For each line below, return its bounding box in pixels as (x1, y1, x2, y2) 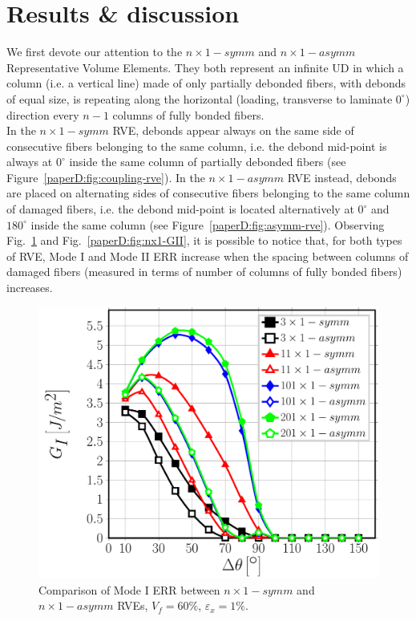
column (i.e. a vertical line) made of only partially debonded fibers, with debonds (6, 75, 406, 91)
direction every (6, 106, 79, 123)
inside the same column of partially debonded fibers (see (69, 153, 346, 170)
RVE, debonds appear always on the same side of (112, 122, 354, 139)
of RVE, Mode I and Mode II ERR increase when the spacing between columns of (6, 247, 409, 264)
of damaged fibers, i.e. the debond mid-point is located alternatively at (6, 201, 354, 217)
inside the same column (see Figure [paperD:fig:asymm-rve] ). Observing (30, 216, 385, 233)
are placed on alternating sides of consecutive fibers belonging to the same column (6, 185, 410, 201)
